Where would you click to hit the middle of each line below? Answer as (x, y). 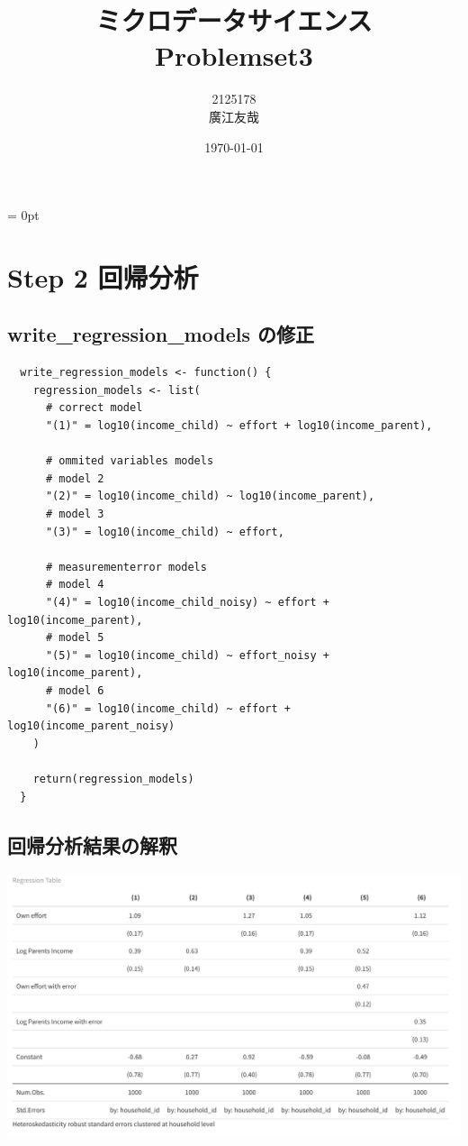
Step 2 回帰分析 (103, 276)
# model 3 (75, 514)
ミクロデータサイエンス (234, 20)
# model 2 (75, 478)
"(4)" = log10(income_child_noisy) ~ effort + (187, 602)
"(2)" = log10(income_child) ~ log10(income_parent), (210, 496)
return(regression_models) (113, 779)
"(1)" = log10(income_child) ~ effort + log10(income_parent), (239, 426)
